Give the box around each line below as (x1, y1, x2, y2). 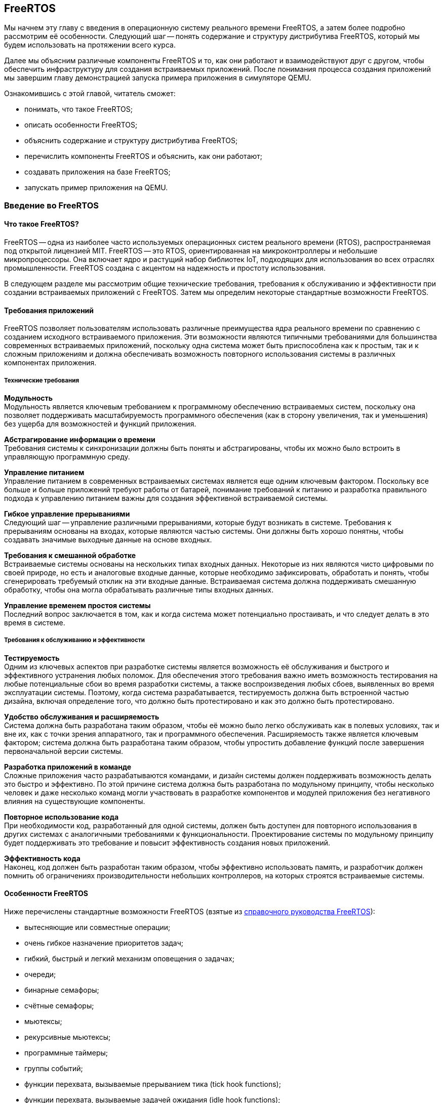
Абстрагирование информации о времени (4, 435, 155, 444)
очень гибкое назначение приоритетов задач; (24, 939, 184, 948)
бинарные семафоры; (24, 986, 99, 995)
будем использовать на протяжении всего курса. (4, 40, 176, 50)
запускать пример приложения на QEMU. (24, 183, 168, 192)
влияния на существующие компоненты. (4, 796, 145, 805)
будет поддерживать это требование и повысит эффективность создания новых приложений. (4, 838, 331, 847)
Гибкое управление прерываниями (4, 510, 130, 519)
